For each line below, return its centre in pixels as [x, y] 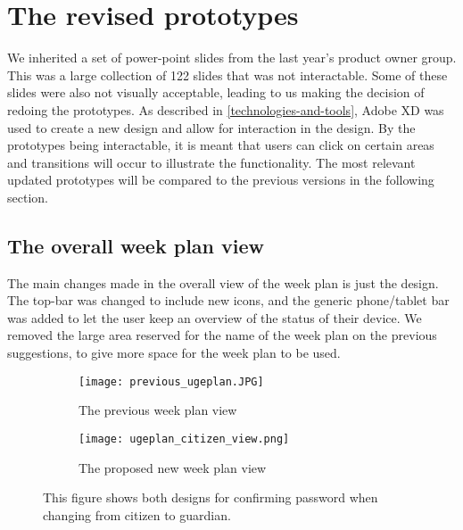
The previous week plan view [158, 410]
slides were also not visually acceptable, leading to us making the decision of [216, 92]
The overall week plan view [136, 245]
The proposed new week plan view [173, 467]
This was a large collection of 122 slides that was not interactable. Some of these [227, 75]
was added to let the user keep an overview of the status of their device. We [215, 317]
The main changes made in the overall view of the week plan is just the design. [223, 282]
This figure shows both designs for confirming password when [211, 497]
